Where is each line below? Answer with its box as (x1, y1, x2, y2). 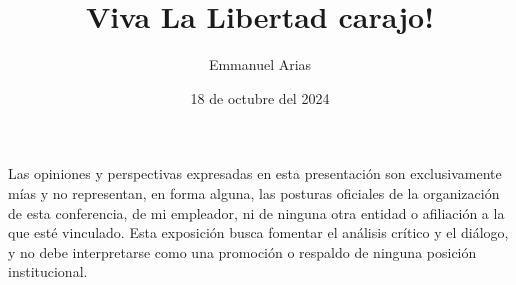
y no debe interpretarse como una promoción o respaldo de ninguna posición (8, 241, 477, 262)
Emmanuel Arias (208, 54, 312, 75)
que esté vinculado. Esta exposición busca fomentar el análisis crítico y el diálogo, (8, 222, 509, 243)
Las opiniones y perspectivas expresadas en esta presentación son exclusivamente (8, 163, 502, 184)
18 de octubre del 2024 (190, 87, 330, 108)
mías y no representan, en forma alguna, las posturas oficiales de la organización (8, 182, 500, 203)
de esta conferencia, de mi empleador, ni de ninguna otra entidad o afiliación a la (8, 202, 505, 223)
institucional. (8, 261, 88, 282)
